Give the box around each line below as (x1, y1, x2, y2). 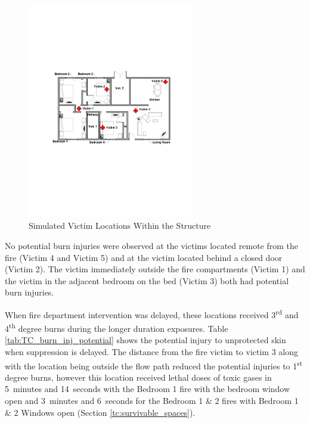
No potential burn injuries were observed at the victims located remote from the (5, 239, 299, 251)
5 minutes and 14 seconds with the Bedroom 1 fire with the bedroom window (5, 382, 290, 395)
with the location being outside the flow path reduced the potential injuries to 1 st (5, 357, 303, 372)
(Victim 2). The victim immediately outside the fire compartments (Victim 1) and (5, 263, 305, 275)
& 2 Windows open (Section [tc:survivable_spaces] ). (5, 406, 196, 418)
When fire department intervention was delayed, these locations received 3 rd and (5, 306, 299, 321)
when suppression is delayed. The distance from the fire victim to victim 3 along (5, 346, 299, 358)
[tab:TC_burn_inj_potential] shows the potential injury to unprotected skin (5, 334, 286, 346)
